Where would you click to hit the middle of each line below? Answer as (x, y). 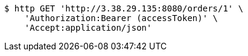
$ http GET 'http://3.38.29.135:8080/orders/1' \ (124, 8)
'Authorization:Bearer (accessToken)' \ (121, 18)
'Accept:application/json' (88, 28)
